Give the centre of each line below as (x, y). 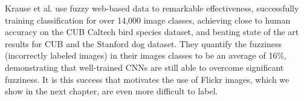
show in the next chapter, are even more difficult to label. (112, 91)
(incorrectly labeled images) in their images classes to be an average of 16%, (146, 55)
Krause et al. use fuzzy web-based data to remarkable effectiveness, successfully (152, 8)
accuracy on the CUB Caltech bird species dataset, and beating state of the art (152, 32)
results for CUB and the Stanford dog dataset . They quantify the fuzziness (144, 43)
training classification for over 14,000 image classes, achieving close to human (148, 20)
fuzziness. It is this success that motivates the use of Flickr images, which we (147, 79)
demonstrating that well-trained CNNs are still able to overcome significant (144, 67)
